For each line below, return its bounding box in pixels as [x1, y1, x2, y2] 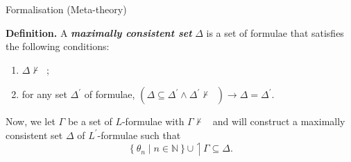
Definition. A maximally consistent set [6, 25, 192, 40]
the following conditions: [6, 39, 110, 54]
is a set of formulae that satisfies [206, 25, 344, 40]
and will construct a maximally [212, 114, 345, 129]
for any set [22, 87, 67, 102]
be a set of [67, 114, 112, 129]
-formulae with [121, 114, 185, 129]
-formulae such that [97, 127, 181, 142]
